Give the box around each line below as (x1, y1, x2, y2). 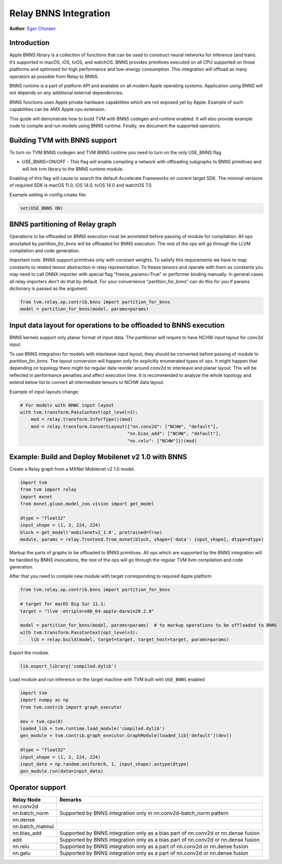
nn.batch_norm (12, 809, 49, 816)
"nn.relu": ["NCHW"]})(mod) (127, 438, 197, 443)
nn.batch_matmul (12, 823, 54, 830)
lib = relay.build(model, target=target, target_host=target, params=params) (30, 637, 230, 643)
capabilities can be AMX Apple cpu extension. (9, 106, 106, 112)
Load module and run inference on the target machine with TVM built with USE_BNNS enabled (9, 676, 205, 682)
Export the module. (9, 650, 50, 656)
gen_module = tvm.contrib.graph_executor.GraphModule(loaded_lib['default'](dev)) (20, 733, 232, 738)
